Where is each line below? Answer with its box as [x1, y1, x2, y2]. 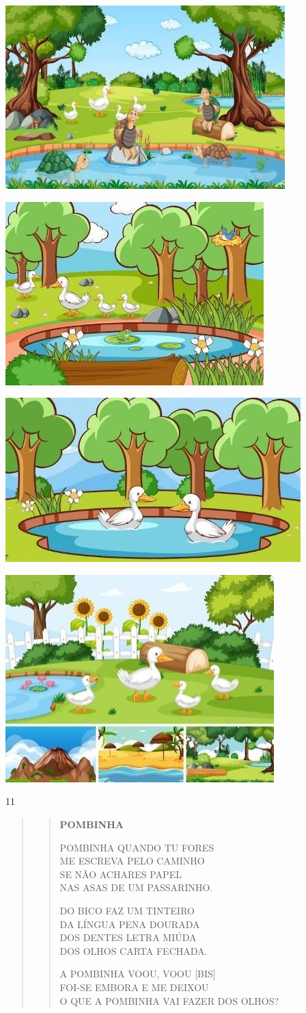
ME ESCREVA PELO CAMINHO [59, 854, 205, 868]
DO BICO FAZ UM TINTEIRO [59, 903, 195, 917]
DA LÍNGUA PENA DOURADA [59, 916, 200, 931]
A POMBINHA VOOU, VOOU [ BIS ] [59, 966, 216, 981]
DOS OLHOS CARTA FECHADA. [59, 943, 208, 958]
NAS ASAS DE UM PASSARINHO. [59, 880, 213, 895]
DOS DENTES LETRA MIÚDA [59, 930, 197, 945]
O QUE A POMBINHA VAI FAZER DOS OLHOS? [59, 993, 279, 1008]
